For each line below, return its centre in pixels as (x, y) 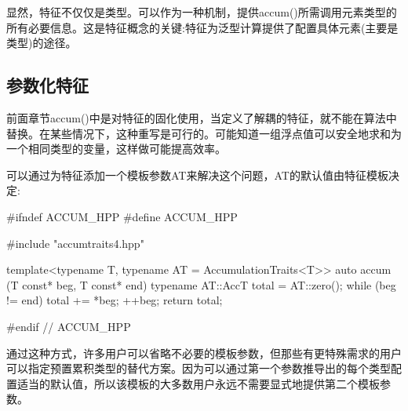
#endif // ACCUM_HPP (69, 326)
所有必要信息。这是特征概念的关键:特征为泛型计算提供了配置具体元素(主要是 (202, 27)
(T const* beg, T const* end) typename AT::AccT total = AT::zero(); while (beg (201, 284)
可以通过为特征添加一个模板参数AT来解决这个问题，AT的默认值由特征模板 (197, 175)
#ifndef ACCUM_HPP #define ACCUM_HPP (122, 216)
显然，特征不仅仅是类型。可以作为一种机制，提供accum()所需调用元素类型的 (202, 12)
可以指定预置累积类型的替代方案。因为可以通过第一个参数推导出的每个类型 (199, 368)
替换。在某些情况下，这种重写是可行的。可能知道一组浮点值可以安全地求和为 (204, 133)
